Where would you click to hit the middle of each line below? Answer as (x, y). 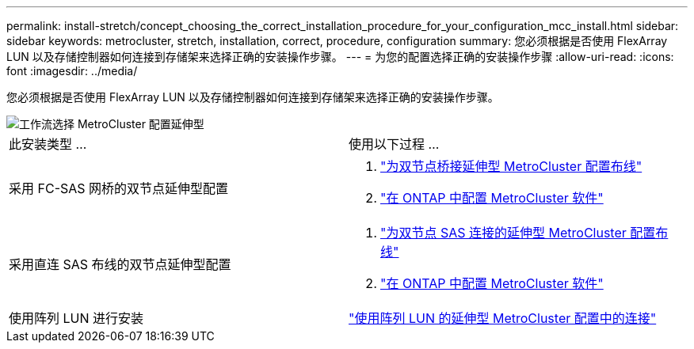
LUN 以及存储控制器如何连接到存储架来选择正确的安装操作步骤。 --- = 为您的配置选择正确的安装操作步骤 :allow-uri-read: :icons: (340, 57)
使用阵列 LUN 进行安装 (76, 318)
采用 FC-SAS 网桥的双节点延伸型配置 (119, 188)
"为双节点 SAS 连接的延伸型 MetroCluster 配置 (518, 233)
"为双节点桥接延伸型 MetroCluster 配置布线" (511, 166)
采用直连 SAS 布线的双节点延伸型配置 (120, 264)
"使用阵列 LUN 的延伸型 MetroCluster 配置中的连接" (503, 318)
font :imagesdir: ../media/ (72, 71)
